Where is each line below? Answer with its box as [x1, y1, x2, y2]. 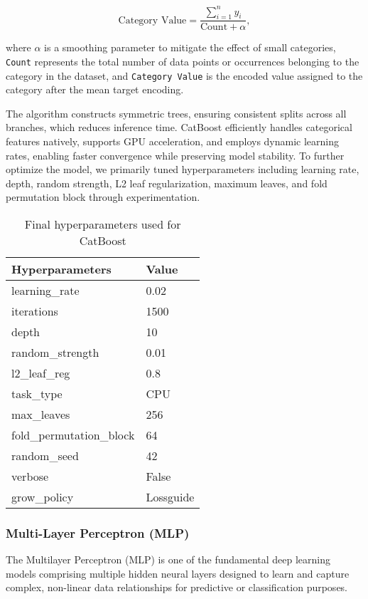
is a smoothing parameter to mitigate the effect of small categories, [44, 40, 336, 55]
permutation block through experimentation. [6, 189, 200, 204]
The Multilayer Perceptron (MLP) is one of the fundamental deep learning [6, 552, 331, 567]
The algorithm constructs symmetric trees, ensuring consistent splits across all [6, 105, 347, 120]
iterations [11, 302, 58, 319]
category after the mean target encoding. [6, 82, 184, 97]
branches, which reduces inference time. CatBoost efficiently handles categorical [6, 120, 352, 135]
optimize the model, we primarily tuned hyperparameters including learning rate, [6, 162, 359, 177]
